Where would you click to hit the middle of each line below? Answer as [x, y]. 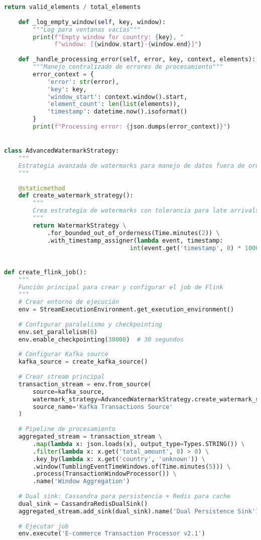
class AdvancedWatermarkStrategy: [62, 151]
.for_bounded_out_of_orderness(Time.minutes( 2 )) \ [133, 233]
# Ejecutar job [43, 526]
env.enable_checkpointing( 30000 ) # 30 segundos [101, 339]
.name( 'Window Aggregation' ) [81, 481]
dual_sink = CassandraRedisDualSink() [83, 504]
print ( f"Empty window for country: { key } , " [108, 37]
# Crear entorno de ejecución [69, 302]
